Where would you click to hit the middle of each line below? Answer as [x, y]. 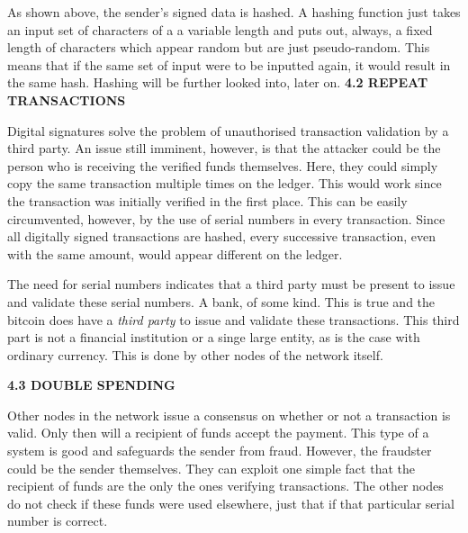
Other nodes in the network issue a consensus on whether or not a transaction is [229, 415]
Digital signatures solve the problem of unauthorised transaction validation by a [228, 130]
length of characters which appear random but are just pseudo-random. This [219, 47]
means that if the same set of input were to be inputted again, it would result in [229, 64]
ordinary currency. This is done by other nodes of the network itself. [195, 354]
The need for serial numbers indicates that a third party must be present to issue [231, 284]
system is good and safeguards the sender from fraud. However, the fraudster [220, 451]
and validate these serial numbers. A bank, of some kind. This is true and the [221, 301]
